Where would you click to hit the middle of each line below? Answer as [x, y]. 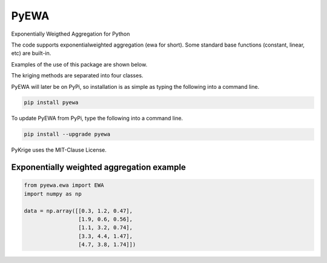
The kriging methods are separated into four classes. [77, 76]
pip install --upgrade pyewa [67, 134]
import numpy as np [53, 194]
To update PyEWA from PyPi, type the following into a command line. [97, 119]
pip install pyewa [51, 102]
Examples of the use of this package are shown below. [79, 64]
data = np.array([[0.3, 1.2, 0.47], [78, 211]
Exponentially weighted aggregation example [98, 167]
